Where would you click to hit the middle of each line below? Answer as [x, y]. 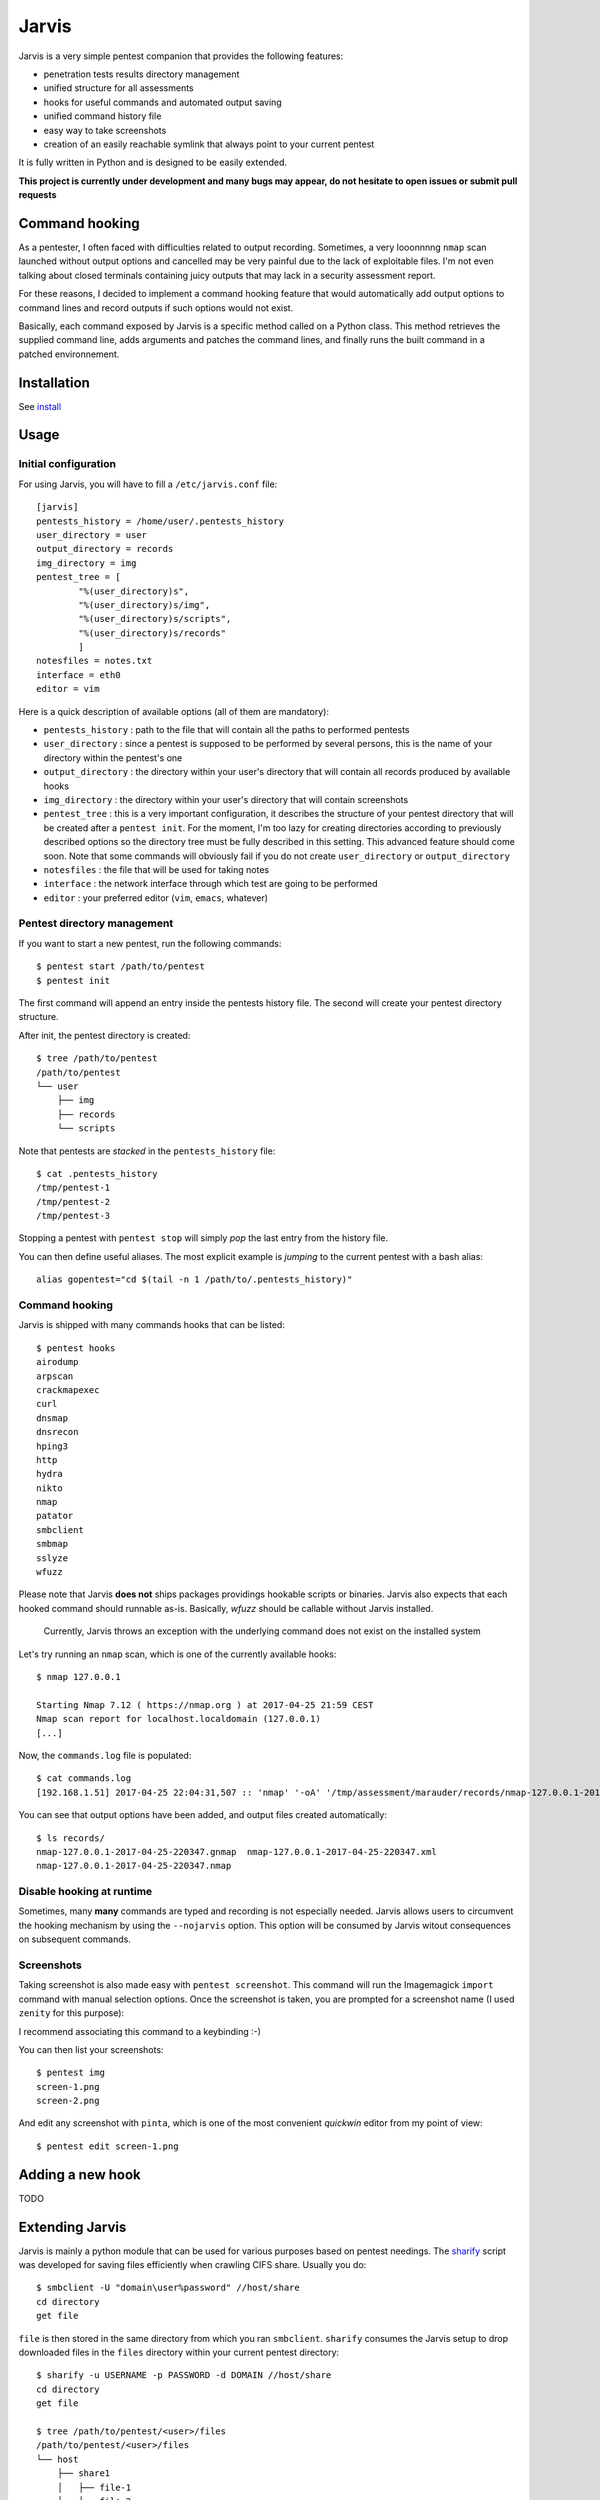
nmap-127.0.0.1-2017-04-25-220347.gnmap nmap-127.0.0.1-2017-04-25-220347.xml [236, 1851]
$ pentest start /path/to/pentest [120, 966]
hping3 [52, 1446]
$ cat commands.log [84, 1778]
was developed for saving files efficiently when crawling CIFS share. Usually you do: [192, 2265]
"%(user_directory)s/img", [144, 604]
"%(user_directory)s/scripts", [155, 619]
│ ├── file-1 [94, 2487]
